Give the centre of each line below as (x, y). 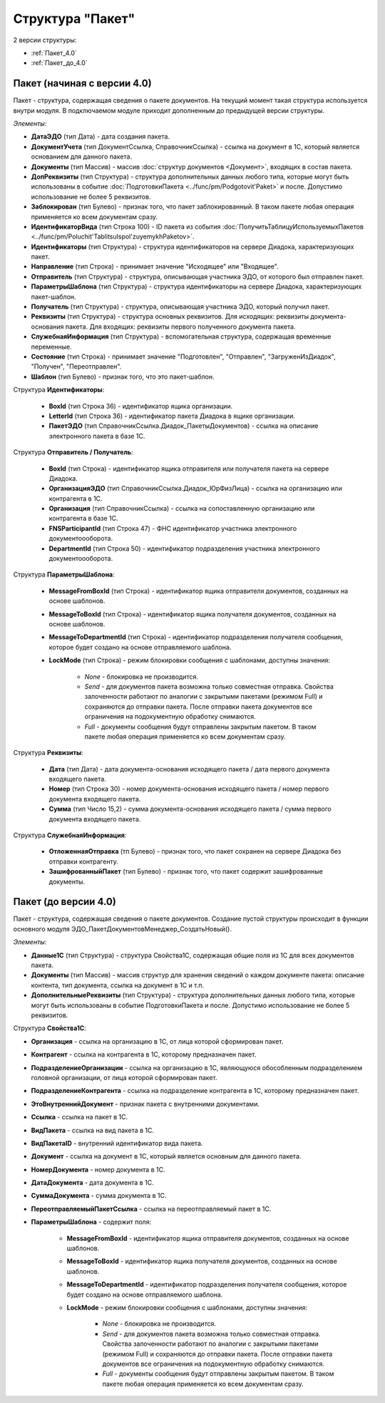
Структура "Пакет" (74, 19)
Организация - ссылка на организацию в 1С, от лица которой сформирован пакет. (157, 1041)
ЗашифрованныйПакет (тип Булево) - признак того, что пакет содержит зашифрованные (186, 872)
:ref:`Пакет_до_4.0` (60, 63)
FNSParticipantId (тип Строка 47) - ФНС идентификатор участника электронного (173, 528)
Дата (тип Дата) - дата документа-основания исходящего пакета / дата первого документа (189, 769)
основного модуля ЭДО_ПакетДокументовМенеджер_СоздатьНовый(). (122, 929)
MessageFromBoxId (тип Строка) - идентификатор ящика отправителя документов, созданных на (199, 591)
